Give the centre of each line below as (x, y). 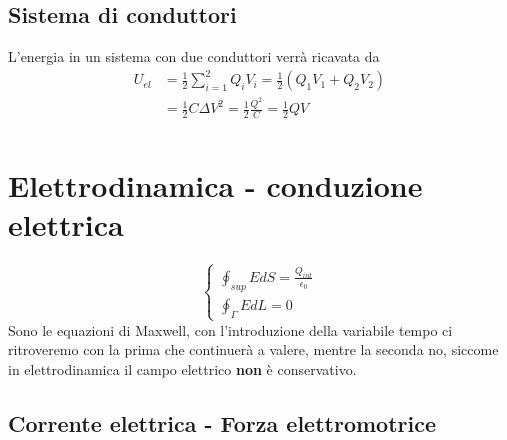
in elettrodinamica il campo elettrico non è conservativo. (182, 369)
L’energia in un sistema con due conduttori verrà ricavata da (194, 56)
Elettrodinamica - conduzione (215, 185)
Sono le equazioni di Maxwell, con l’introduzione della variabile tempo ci (230, 329)
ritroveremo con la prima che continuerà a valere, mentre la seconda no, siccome (253, 349)
